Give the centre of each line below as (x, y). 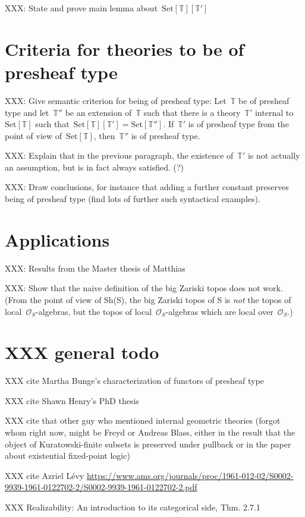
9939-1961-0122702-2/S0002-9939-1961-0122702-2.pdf (101, 487)
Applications (57, 239)
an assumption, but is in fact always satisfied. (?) (95, 167)
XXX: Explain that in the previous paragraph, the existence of (119, 155)
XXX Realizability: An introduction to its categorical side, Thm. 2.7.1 (133, 507)
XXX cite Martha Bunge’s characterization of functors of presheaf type (134, 381)
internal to (274, 112)
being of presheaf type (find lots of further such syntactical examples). (133, 199)
